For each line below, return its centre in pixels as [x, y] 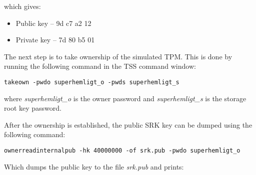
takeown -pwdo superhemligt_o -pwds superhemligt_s [92, 82]
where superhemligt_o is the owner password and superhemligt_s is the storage [125, 98]
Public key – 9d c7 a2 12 [53, 23]
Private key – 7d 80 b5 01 [55, 40]
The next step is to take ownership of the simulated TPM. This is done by [118, 56]
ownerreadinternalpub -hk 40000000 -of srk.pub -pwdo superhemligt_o [122, 151]
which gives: [22, 6]
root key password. [33, 108]
